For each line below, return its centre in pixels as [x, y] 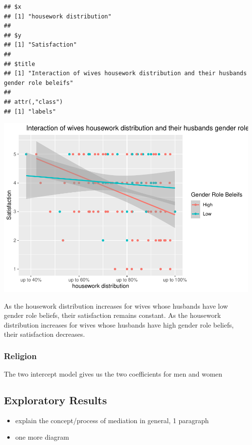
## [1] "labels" [30, 111]
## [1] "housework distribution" [58, 16]
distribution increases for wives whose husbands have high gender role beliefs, [119, 324]
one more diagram [42, 437]
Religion [20, 355]
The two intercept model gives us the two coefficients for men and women [113, 374]
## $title [20, 64]
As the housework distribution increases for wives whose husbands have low [116, 305]
